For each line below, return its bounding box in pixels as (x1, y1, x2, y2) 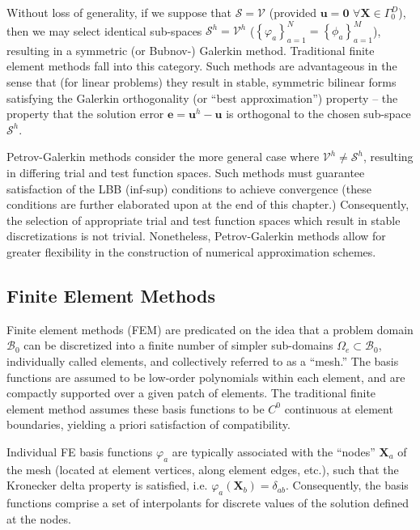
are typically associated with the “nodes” (172, 443, 375, 460)
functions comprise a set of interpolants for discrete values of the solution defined (6, 494, 409, 511)
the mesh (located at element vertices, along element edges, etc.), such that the (6, 460, 399, 477)
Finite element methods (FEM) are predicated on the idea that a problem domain (6, 320, 414, 337)
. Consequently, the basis (285, 477, 409, 494)
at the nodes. (6, 510, 71, 527)
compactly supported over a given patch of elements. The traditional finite (6, 384, 376, 401)
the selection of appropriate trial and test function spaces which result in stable (6, 211, 401, 228)
